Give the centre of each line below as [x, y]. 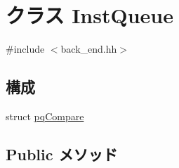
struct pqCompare [45, 116]
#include [25, 49]
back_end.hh [89, 49]
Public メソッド [62, 154]
